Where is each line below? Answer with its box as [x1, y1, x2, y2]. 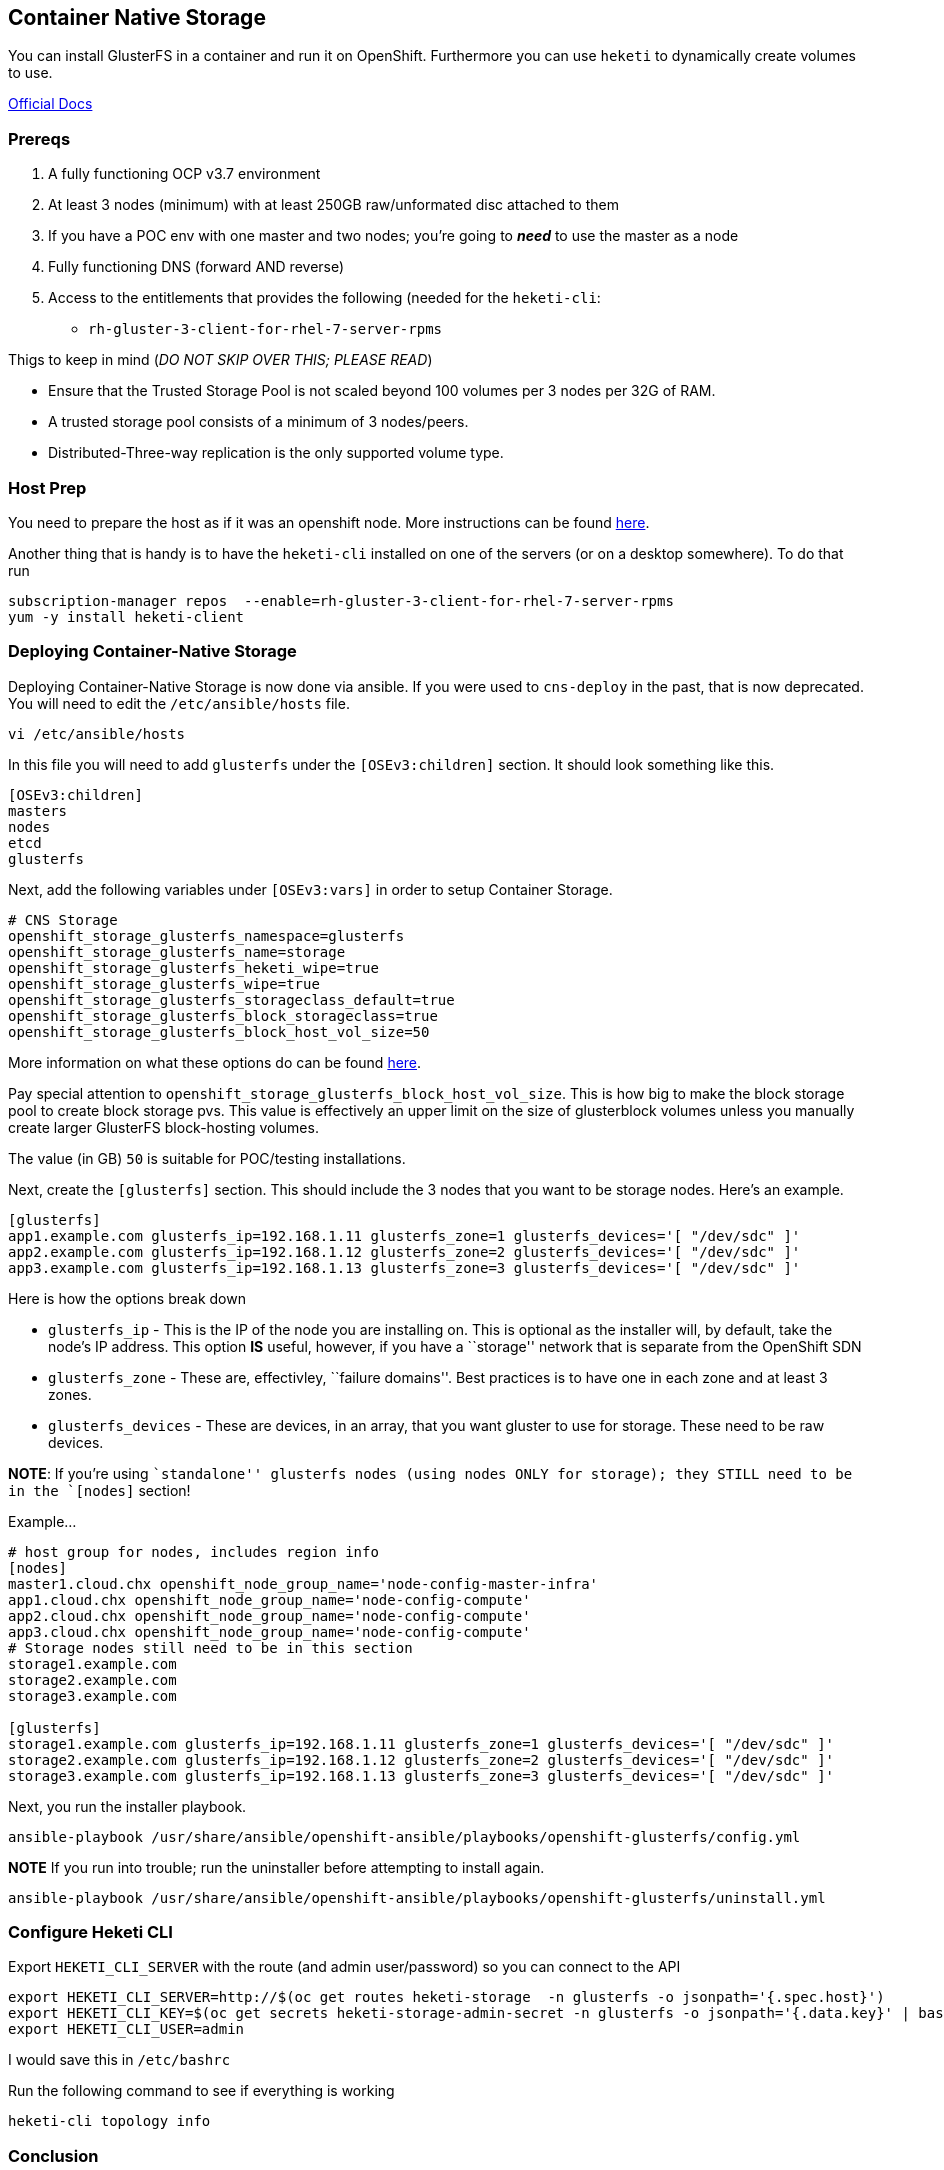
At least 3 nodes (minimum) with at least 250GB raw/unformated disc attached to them [48, 196, 619, 214]
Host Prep [8, 477, 87, 498]
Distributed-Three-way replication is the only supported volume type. [48, 444, 504, 462]
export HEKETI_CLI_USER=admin [8, 2021, 245, 2038]
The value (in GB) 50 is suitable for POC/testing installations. [8, 1149, 406, 1167]
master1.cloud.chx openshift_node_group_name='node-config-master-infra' [8, 1575, 599, 1592]
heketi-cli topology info [8, 2113, 211, 2130]
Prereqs [8, 128, 71, 149]
